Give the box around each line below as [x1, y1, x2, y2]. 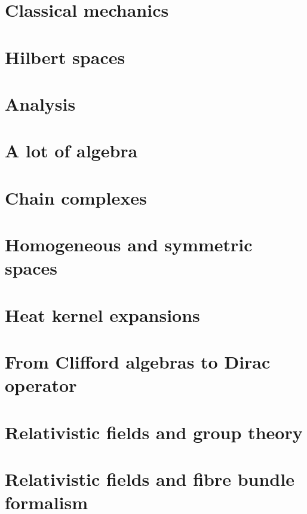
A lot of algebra [5, 138, 138, 163]
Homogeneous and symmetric [5, 232, 253, 257]
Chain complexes [5, 185, 147, 209]
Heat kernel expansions [5, 302, 200, 327]
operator [5, 373, 77, 397]
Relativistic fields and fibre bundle [5, 466, 294, 491]
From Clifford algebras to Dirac [5, 349, 271, 373]
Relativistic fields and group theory [5, 419, 303, 444]
